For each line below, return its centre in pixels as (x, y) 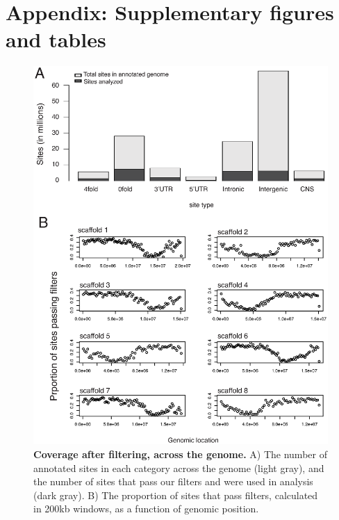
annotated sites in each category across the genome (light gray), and (179, 468)
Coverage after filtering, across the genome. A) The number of (180, 454)
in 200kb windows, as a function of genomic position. (146, 509)
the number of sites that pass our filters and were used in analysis (173, 481)
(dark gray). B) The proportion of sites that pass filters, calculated (176, 495)
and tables (56, 39)
